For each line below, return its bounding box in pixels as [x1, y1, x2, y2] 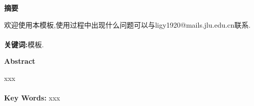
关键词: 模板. [4, 39, 44, 49]
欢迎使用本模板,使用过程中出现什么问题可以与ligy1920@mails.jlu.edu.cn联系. [4, 19, 251, 30]
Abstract [4, 56, 35, 66]
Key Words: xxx [4, 92, 60, 103]
